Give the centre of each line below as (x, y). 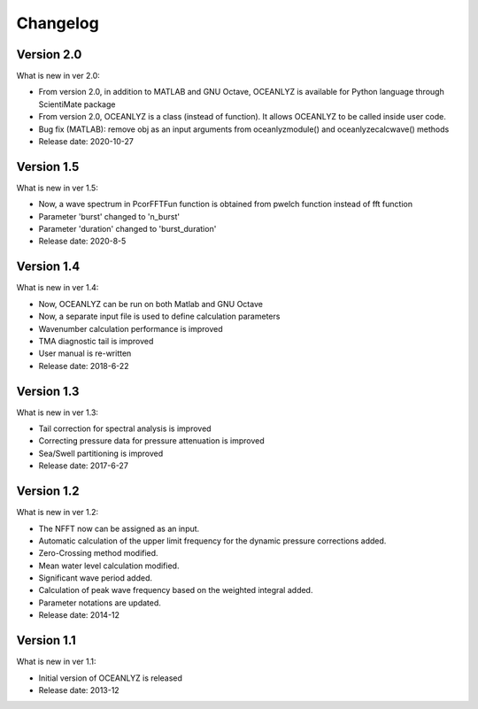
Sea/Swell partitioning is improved (101, 453)
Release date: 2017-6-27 (83, 466)
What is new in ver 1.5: (58, 188)
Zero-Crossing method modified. (98, 553)
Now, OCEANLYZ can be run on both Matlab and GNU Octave (150, 304)
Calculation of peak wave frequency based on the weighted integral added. (176, 590)
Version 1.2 (48, 491)
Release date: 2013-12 (79, 690)
